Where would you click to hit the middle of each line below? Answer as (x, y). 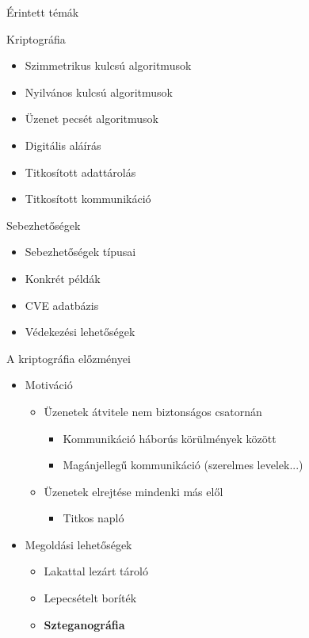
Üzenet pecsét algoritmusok (92, 118)
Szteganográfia (84, 624)
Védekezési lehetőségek (80, 332)
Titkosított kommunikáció (88, 199)
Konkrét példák (63, 278)
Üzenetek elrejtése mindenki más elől (134, 491)
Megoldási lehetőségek (78, 544)
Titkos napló (93, 518)
